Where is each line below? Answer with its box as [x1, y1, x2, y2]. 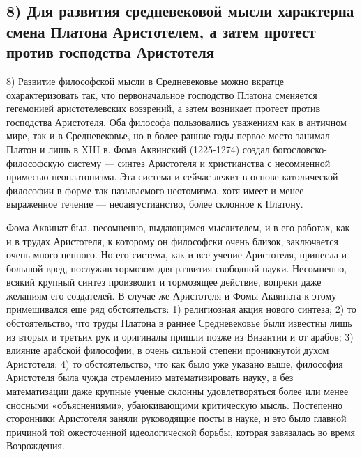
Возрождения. [6, 438, 65, 453]
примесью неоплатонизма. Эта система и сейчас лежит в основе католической [6, 169, 338, 184]
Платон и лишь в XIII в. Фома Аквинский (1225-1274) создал [6, 141, 270, 156]
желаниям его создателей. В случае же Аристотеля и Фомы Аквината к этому [6, 288, 337, 302]
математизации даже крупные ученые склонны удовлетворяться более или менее [6, 384, 349, 398]
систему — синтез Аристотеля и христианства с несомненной [68, 155, 331, 170]
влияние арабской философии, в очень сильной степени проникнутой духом [6, 343, 329, 357]
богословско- [273, 141, 328, 156]
